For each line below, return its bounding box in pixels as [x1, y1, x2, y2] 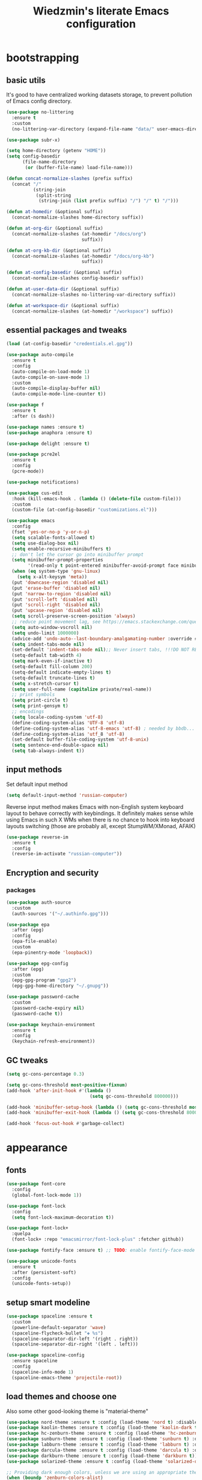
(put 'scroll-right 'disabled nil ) [11, 602, 101, 608]
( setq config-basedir [6, 153, 61, 159]
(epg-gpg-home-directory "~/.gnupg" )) [11, 983, 109, 989]
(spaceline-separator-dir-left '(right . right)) [11, 1336, 138, 1342]
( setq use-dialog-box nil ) [11, 540, 79, 546]
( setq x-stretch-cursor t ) [11, 680, 79, 686]
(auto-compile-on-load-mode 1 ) [11, 368, 90, 375]
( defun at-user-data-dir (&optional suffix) [6, 286, 120, 292]
